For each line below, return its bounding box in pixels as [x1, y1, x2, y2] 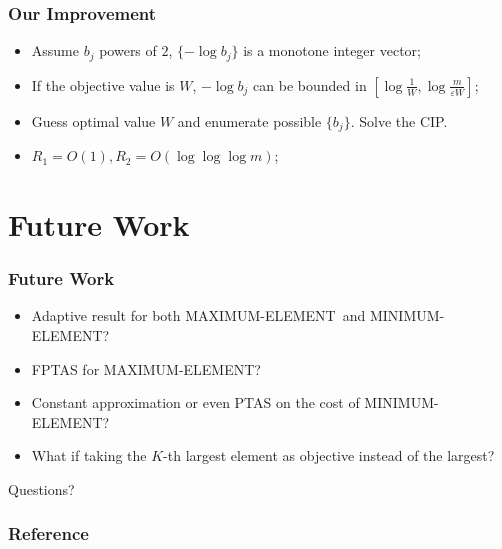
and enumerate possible [177, 110, 322, 131]
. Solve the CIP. [350, 110, 448, 131]
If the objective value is [31, 74, 175, 95]
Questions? [8, 478, 75, 499]
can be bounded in [253, 74, 367, 95]
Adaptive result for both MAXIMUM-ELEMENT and [31, 305, 366, 326]
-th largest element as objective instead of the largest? [163, 445, 495, 466]
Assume [31, 40, 79, 61]
